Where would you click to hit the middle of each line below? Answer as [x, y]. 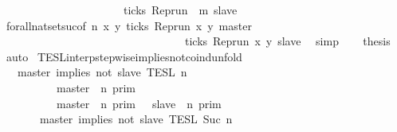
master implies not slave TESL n [102, 72]
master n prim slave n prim [139, 103]
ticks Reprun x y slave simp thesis [287, 41]
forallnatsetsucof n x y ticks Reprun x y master [129, 25]
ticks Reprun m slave [180, 10]
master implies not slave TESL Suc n [136, 119]
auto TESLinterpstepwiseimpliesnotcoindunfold [124, 56]
